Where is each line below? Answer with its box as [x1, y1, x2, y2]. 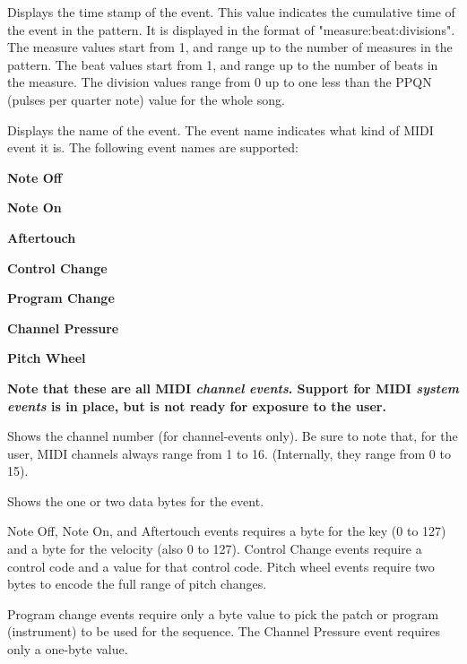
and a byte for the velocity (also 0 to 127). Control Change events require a [7, 539, 422, 558]
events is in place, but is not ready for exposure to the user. [7, 396, 386, 415]
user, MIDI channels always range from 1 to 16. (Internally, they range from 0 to [7, 444, 451, 462]
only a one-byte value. [7, 640, 128, 659]
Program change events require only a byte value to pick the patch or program [7, 604, 439, 623]
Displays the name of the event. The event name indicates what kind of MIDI [7, 120, 434, 139]
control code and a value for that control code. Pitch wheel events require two [7, 556, 435, 575]
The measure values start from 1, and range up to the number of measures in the [7, 38, 453, 56]
